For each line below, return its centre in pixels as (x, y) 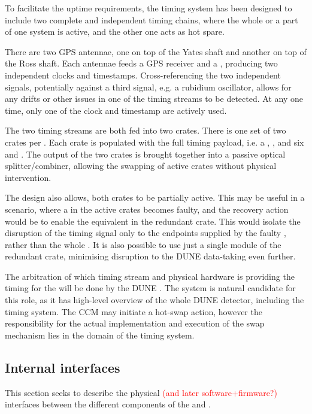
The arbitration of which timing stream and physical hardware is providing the (150, 276)
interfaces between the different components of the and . (108, 404)
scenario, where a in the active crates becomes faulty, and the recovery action (147, 209)
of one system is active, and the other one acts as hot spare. (115, 31)
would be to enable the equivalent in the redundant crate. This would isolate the (153, 221)
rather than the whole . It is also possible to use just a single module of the (143, 244)
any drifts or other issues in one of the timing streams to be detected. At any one (154, 99)
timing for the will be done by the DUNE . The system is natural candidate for (150, 288)
